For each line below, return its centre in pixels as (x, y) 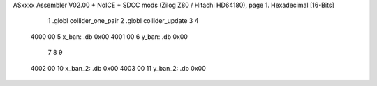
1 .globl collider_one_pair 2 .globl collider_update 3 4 (123, 21)
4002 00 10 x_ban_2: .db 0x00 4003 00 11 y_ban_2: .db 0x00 (118, 68)
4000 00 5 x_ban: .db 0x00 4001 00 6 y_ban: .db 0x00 (109, 36)
